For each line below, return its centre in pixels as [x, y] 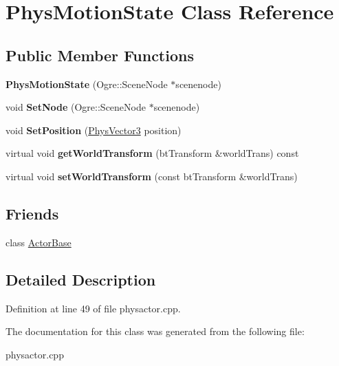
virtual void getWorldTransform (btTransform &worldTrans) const [152, 153]
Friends [32, 213]
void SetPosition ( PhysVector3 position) [94, 130]
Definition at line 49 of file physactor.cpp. [93, 308]
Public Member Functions [100, 55]
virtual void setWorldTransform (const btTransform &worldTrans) [152, 176]
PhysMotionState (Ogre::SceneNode [87, 84]
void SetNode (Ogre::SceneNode [76, 107]
